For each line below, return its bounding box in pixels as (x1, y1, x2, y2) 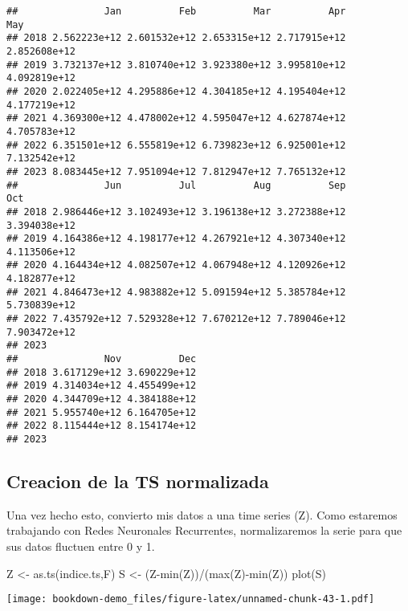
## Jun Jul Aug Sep (6, 179, 346, 191)
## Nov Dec (6, 353, 197, 365)
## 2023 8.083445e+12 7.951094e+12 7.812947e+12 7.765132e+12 (6, 165, 346, 177)
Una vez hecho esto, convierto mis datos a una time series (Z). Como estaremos (6, 506, 398, 523)
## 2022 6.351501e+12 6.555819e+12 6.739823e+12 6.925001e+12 (6, 139, 346, 151)
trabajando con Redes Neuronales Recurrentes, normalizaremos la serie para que (6, 522, 402, 539)
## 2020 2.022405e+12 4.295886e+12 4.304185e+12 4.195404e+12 (6, 85, 346, 97)
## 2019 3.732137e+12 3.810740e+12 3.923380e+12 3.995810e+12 (6, 59, 346, 71)
